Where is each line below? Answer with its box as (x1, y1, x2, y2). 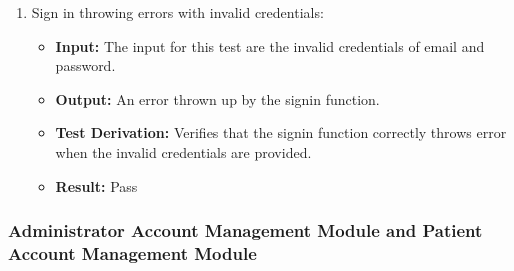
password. (55, 55, 116, 76)
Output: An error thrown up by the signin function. (55, 88, 380, 109)
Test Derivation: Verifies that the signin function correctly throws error (55, 122, 507, 143)
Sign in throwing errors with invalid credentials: (31, 2, 324, 22)
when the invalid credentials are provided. (55, 141, 312, 162)
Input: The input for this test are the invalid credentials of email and (55, 35, 485, 56)
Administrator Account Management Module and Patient (8, 218, 483, 243)
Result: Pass (55, 175, 138, 196)
